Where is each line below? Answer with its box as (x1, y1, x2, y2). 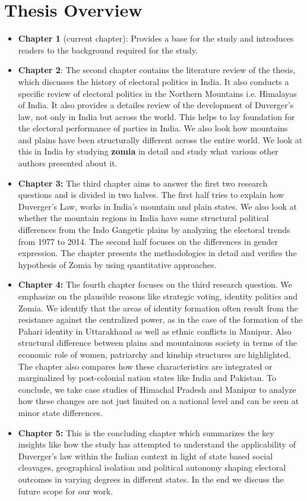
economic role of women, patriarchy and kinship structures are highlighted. (18, 348, 291, 360)
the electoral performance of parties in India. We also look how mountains (18, 122, 288, 134)
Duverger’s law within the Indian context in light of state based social (18, 449, 273, 462)
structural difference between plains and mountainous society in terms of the (18, 336, 297, 349)
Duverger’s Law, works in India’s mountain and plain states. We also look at (18, 200, 297, 212)
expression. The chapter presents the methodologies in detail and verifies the (18, 247, 297, 259)
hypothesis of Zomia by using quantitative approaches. (18, 258, 217, 270)
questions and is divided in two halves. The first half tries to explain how (18, 188, 284, 201)
